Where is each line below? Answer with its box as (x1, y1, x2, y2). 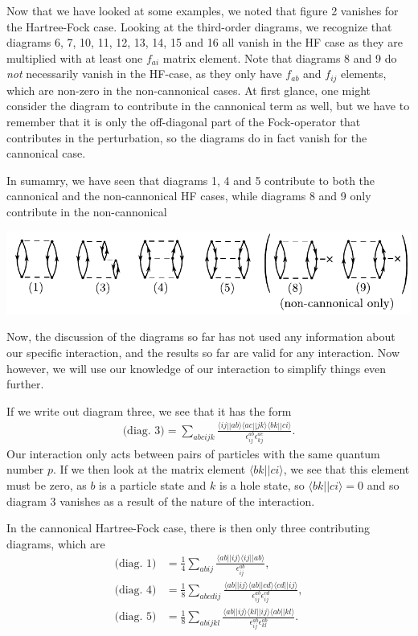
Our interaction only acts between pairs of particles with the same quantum (6, 445, 380, 462)
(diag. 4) (114, 584, 157, 596)
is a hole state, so (219, 476, 305, 493)
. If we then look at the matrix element (53, 461, 246, 478)
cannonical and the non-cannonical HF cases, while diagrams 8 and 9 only (6, 187, 371, 204)
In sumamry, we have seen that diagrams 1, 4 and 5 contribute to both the (6, 171, 375, 188)
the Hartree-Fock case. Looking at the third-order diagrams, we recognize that (6, 18, 392, 35)
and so (367, 476, 400, 493)
